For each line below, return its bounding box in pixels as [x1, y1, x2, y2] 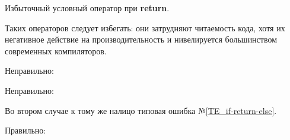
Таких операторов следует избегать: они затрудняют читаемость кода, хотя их [5, 21, 285, 34]
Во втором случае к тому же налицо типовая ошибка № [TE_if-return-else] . [5, 104, 277, 116]
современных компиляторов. [5, 44, 107, 57]
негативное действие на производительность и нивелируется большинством [5, 33, 278, 45]
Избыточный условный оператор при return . [5, 2, 170, 14]
